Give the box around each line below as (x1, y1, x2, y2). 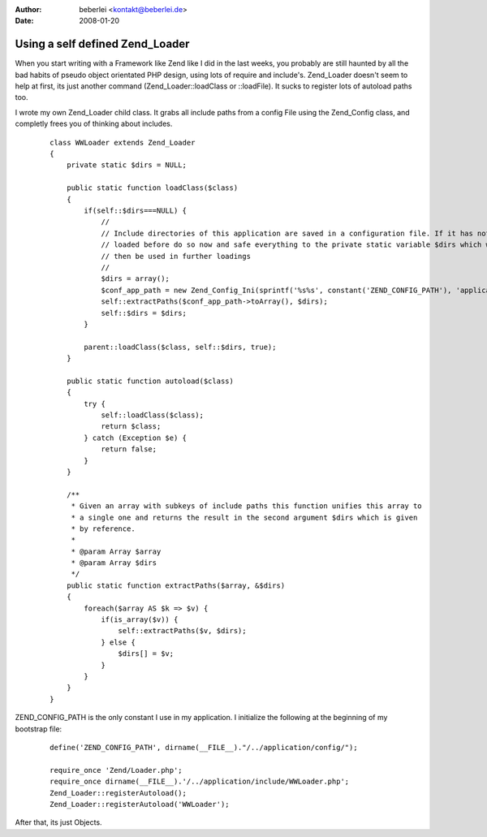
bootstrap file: (15, 723, 62, 734)
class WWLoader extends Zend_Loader (50, 138, 196, 147)
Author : (15, 5, 42, 14)
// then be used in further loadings (101, 252, 252, 261)
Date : (15, 16, 34, 26)
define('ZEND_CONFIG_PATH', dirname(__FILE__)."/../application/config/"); (50, 743, 358, 752)
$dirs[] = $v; (118, 649, 175, 658)
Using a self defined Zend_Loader (15, 37, 190, 51)
